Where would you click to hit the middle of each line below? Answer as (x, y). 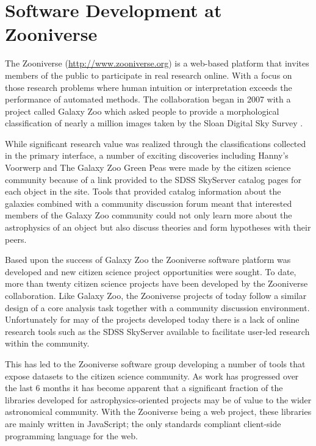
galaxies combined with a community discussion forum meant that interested (149, 203)
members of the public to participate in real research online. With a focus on (149, 75)
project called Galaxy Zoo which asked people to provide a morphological (142, 111)
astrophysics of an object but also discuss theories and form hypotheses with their (158, 227)
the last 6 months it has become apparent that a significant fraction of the (144, 388)
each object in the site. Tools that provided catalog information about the (143, 191)
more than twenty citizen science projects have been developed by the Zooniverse (156, 283)
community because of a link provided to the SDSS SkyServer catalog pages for (153, 179)
